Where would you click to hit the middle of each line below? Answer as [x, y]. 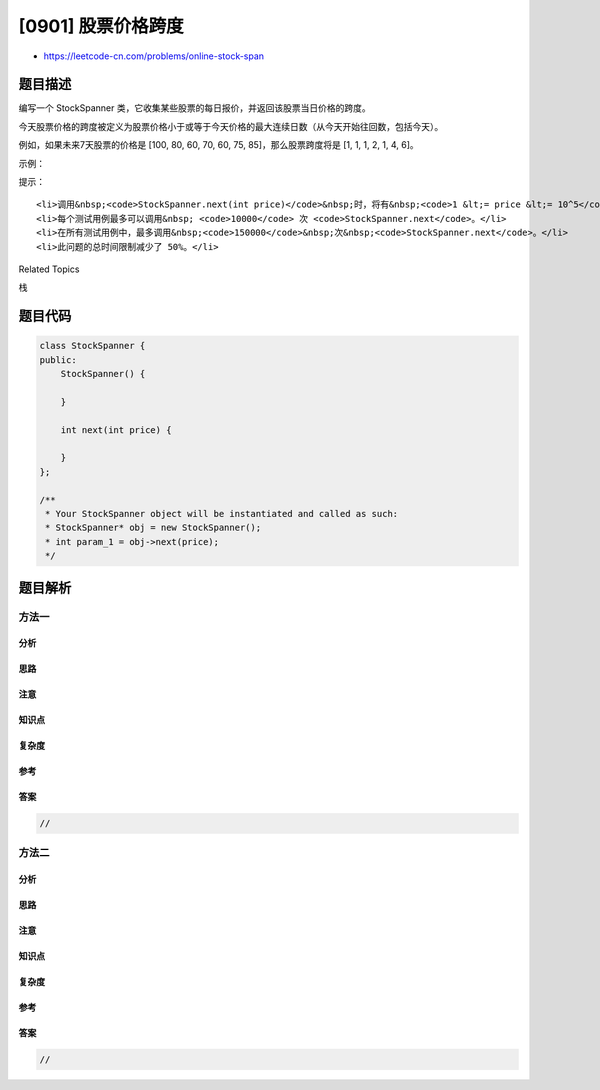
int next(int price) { [116, 429]
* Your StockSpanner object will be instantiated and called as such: [222, 514]
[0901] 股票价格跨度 [101, 26]
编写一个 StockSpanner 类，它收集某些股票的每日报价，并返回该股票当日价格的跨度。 [194, 108]
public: [58, 359]
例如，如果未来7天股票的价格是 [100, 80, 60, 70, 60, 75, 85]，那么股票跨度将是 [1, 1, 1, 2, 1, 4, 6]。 [218, 145]
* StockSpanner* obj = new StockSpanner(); [153, 528]
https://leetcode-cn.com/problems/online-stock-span [154, 56]
